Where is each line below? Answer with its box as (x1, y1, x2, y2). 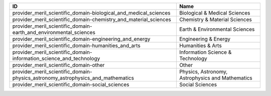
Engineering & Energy (179, 36, 231, 42)
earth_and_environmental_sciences (12, 29, 95, 36)
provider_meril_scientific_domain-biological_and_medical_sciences (12, 10, 171, 16)
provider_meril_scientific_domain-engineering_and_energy (12, 36, 151, 42)
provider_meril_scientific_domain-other (12, 62, 105, 68)
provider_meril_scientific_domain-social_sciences (12, 81, 130, 88)
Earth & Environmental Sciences (179, 26, 255, 33)
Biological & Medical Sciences (179, 10, 250, 16)
